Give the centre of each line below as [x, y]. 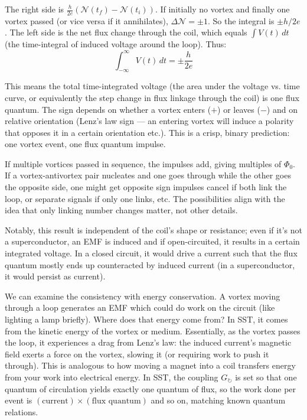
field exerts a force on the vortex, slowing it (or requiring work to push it [137, 354]
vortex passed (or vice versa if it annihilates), [86, 20]
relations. [22, 411]
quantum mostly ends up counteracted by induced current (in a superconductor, [150, 264]
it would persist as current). [55, 276]
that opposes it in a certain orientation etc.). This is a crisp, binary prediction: [147, 132]
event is [19, 400]
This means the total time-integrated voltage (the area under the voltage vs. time [152, 86]
